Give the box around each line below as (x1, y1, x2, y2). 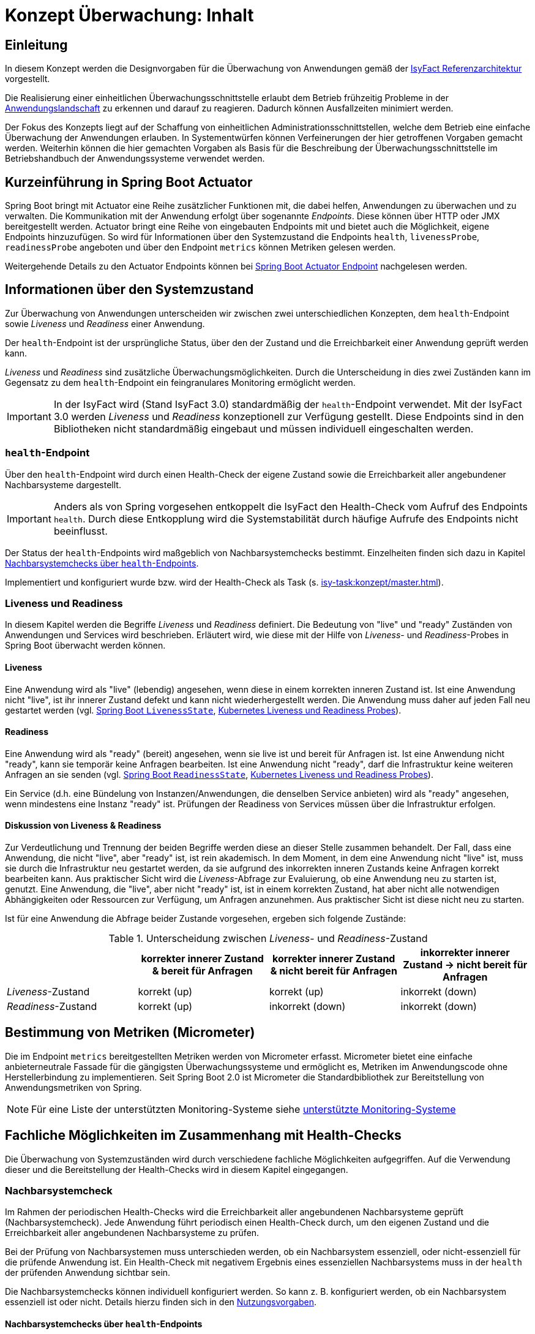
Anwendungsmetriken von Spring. (5, 1082, 142, 1093)
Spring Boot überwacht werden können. (5, 640, 166, 651)
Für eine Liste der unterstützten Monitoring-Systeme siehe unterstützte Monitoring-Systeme (31, 1102, 456, 1115)
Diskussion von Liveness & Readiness (5, 820, 162, 831)
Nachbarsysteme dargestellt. (5, 479, 121, 490)
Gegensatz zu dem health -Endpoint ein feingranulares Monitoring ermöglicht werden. (5, 377, 356, 388)
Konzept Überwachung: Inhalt (5, 5, 254, 26)
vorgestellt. (5, 73, 50, 85)
